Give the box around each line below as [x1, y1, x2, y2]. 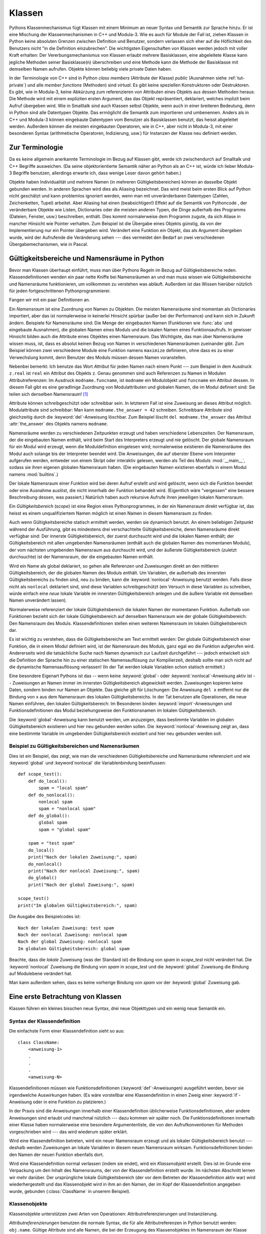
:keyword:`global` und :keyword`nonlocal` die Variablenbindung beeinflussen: [9, 760, 166, 766]
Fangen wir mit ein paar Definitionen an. [9, 297, 91, 303]
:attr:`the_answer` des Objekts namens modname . [9, 421, 108, 427]
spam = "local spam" [38, 785, 88, 791]
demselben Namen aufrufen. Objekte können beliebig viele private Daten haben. [9, 66, 172, 72]
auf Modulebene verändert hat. [9, 970, 72, 976]
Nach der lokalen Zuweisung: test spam [18, 925, 114, 930]
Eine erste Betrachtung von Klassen [9, 993, 122, 1001]
